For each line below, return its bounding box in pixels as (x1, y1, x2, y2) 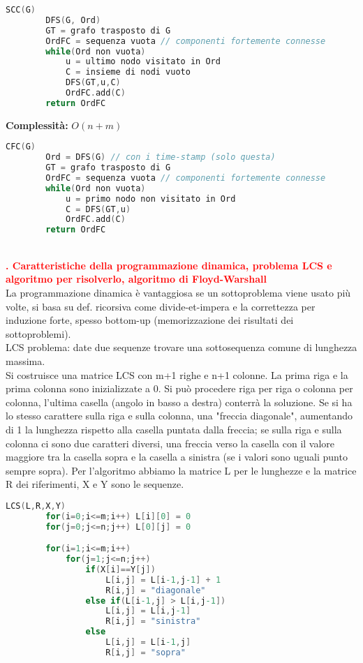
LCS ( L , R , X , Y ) (6, 500, 66, 511)
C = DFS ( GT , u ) (65, 204, 131, 214)
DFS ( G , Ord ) (45, 15, 101, 25)
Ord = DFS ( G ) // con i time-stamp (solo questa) (45, 152, 276, 163)
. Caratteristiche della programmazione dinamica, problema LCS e (6, 258, 332, 272)
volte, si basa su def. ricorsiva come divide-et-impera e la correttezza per (6, 299, 316, 313)
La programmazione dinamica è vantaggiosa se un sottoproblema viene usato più (6, 285, 351, 299)
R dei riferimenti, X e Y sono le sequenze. (6, 477, 184, 491)
